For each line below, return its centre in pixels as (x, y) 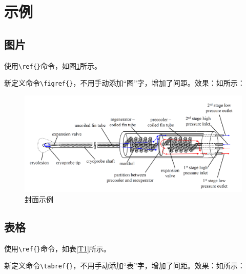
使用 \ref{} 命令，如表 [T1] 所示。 (57, 248)
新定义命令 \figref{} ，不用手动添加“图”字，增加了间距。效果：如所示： (125, 83)
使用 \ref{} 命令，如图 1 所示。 (53, 65)
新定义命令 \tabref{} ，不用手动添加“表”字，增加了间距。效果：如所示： (125, 266)
